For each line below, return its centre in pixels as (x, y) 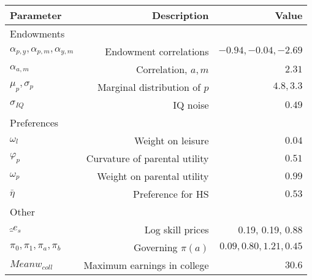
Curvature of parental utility (147, 158)
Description (180, 15)
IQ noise (191, 105)
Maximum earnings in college (146, 265)
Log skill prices (177, 229)
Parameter (36, 15)
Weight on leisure (172, 140)
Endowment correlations (157, 51)
